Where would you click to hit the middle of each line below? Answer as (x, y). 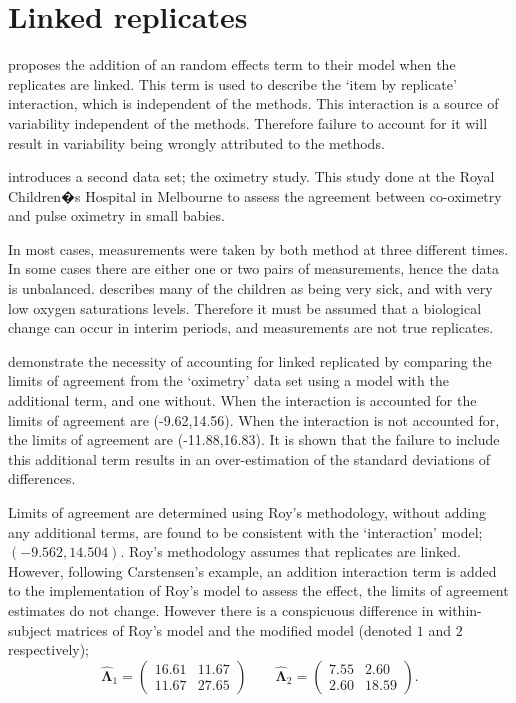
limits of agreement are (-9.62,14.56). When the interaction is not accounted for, (254, 419)
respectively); (49, 649)
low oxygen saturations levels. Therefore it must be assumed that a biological (245, 307)
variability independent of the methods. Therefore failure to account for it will (248, 122)
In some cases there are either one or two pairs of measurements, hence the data (253, 268)
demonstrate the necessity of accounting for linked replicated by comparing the (250, 360)
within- (460, 609)
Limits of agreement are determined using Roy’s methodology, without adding (247, 512)
